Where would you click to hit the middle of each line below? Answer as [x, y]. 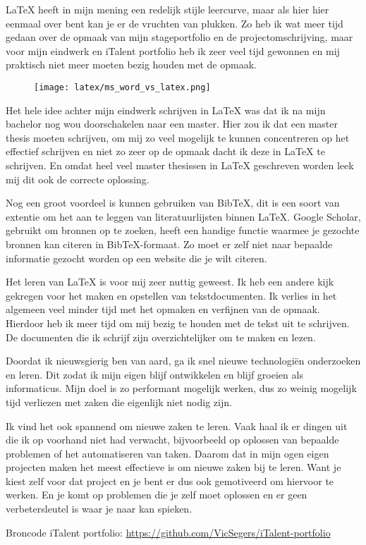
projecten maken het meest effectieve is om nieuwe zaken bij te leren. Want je [173, 467]
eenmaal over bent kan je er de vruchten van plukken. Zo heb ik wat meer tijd [175, 23]
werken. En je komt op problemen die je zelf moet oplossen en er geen [157, 495]
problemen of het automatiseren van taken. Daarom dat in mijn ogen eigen [167, 453]
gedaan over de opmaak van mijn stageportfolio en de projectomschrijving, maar [179, 37]
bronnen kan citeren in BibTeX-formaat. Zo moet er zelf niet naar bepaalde [169, 244]
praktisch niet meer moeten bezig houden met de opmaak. [131, 65]
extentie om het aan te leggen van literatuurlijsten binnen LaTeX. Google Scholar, [183, 216]
